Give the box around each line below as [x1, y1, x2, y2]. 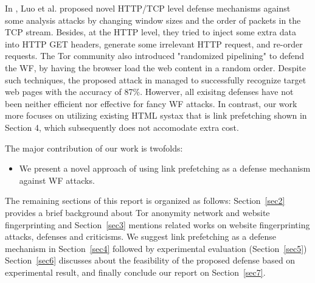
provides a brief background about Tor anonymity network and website [5, 206, 270, 218]
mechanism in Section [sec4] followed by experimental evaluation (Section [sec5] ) [5, 242, 307, 254]
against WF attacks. [19, 173, 95, 186]
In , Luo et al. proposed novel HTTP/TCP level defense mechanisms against [5, 2, 291, 14]
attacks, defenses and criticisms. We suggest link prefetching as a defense [5, 230, 276, 243]
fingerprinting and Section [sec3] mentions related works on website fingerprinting [5, 218, 310, 231]
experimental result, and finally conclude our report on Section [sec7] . [5, 265, 266, 278]
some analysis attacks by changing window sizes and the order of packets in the [5, 13, 301, 26]
